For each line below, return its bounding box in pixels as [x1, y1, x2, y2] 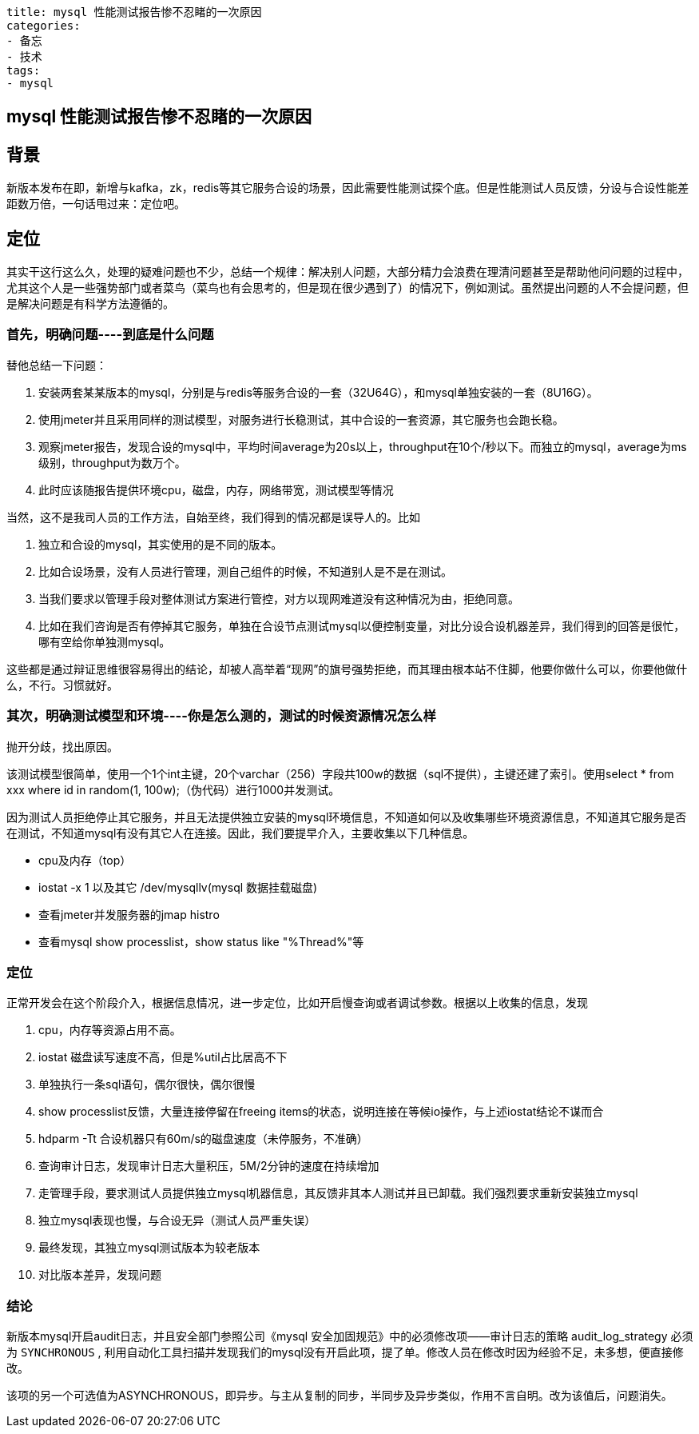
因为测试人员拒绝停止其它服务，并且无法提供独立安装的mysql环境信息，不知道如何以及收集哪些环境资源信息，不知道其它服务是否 [6, 809, 687, 824]
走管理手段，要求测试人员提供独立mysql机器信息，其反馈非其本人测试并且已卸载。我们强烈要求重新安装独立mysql [38, 1186, 638, 1200]
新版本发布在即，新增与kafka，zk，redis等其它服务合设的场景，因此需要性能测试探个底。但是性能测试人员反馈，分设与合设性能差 [6, 181, 689, 195]
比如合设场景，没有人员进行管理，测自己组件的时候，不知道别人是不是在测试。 [38, 564, 452, 578]
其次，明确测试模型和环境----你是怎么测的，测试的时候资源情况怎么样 [6, 708, 436, 725]
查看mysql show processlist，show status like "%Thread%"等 [38, 934, 364, 949]
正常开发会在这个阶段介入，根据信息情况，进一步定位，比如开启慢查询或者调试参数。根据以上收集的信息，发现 [6, 996, 588, 1010]
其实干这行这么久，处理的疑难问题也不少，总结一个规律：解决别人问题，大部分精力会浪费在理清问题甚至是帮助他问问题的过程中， [6, 265, 689, 279]
